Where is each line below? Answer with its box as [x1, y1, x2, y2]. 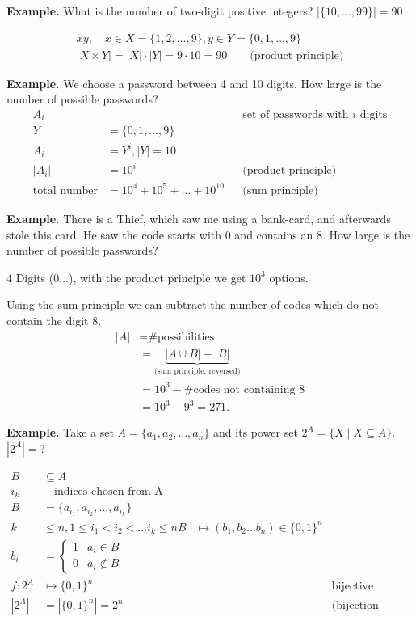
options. [269, 268, 309, 285]
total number [32, 184, 98, 196]
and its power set [213, 424, 298, 441]
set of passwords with [242, 108, 349, 120]
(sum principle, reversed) [153, 367, 241, 376]
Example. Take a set [6, 424, 114, 441]
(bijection [331, 600, 379, 612]
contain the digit [6, 311, 89, 328]
